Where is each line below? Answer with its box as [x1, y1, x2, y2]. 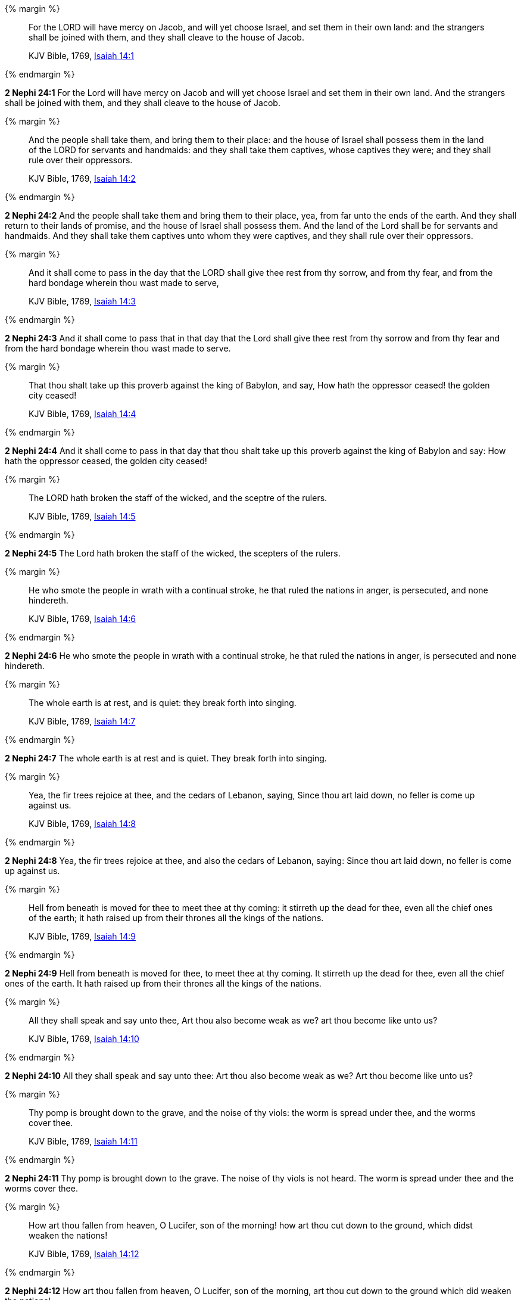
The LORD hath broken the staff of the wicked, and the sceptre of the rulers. [29, 493, 327, 503]
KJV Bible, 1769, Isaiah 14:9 [29, 931, 136, 941]
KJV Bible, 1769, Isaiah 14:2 [29, 173, 136, 184]
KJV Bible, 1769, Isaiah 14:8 [29, 819, 136, 829]
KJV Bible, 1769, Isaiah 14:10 [29, 1034, 139, 1044]
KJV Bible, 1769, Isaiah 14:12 [29, 1249, 139, 1259]
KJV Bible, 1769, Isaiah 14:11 [29, 1136, 138, 1146]
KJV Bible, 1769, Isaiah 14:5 [29, 511, 136, 521]
